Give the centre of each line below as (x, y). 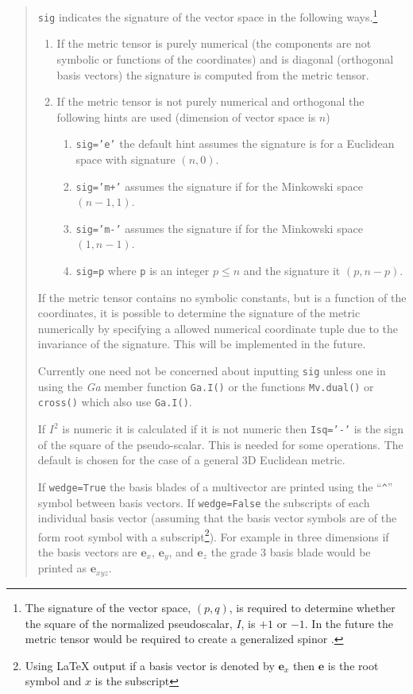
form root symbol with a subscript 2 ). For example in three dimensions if (213, 535)
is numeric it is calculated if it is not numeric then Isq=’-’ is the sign (233, 429)
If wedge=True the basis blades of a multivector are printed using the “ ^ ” (215, 486)
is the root (353, 665)
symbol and (53, 681)
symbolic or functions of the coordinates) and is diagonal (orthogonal (225, 58)
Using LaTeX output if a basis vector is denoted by (150, 665)
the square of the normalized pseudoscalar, (129, 623)
